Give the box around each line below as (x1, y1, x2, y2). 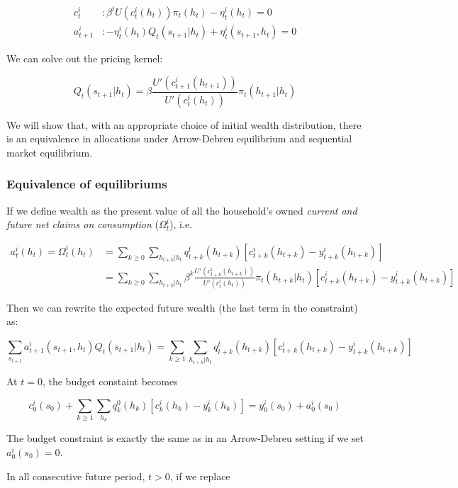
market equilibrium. (6, 144, 93, 159)
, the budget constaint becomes (42, 374, 178, 388)
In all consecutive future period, (6, 468, 145, 483)
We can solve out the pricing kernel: (6, 51, 163, 66)
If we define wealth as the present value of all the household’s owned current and (6, 203, 357, 217)
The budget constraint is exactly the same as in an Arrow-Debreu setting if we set (6, 431, 364, 446)
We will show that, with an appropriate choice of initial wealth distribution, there (6, 117, 362, 132)
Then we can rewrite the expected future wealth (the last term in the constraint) (6, 300, 358, 314)
